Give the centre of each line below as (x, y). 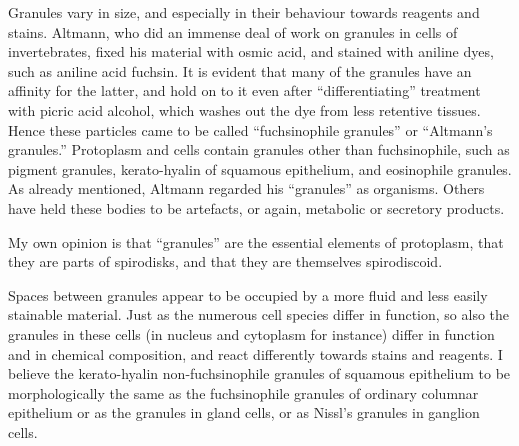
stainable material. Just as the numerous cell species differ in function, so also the (259, 314)
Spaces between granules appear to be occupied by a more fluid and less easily (248, 294)
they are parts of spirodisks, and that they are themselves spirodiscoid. (225, 261)
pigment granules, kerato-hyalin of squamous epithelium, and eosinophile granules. (260, 168)
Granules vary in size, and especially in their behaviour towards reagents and (244, 12)
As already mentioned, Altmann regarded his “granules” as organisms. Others (246, 188)
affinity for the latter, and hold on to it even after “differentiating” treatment (244, 90)
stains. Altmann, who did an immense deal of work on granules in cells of (233, 31)
